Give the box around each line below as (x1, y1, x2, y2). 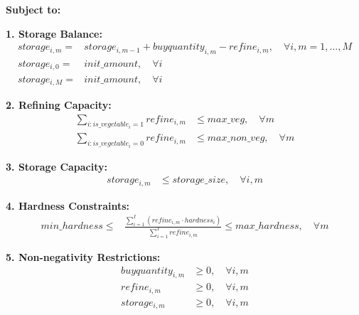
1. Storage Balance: (6, 26, 102, 41)
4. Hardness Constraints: (6, 198, 130, 213)
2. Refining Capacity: (6, 97, 112, 112)
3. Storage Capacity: (6, 159, 108, 173)
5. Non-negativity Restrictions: (6, 249, 161, 264)
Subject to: (6, 2, 61, 16)
